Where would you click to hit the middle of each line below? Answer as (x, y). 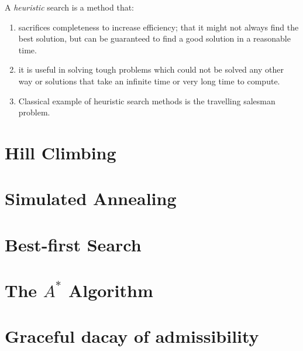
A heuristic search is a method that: (70, 7)
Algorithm (111, 290)
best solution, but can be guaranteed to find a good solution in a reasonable (154, 38)
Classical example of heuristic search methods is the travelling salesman (147, 100)
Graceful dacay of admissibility (132, 336)
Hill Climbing (61, 152)
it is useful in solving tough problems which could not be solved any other (151, 69)
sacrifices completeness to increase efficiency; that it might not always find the (159, 27)
